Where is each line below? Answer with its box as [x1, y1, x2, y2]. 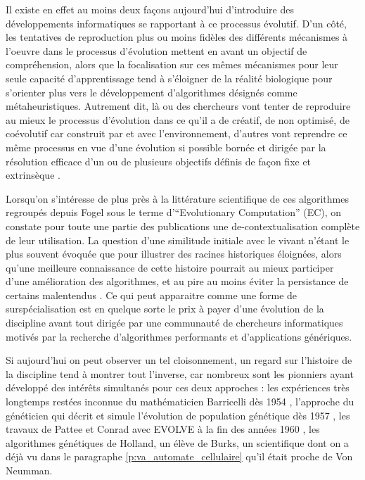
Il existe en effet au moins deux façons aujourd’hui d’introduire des [6, 2, 294, 16]
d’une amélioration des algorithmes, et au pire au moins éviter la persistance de [6, 274, 349, 289]
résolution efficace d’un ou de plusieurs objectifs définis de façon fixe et [6, 153, 312, 168]
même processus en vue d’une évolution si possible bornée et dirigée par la [6, 139, 326, 154]
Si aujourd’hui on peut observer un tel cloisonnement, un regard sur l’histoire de [6, 353, 352, 367]
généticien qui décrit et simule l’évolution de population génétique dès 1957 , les [6, 408, 350, 422]
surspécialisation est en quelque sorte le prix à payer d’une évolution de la [6, 301, 324, 316]
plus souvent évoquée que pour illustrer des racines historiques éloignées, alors [6, 246, 342, 261]
